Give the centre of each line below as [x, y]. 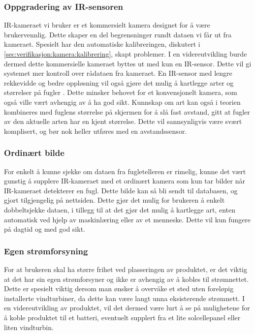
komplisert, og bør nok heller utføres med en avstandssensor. [96, 131]
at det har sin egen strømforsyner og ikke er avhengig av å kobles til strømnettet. [127, 279]
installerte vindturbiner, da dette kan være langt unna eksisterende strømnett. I [125, 298]
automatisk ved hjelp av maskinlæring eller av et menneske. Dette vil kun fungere [127, 219]
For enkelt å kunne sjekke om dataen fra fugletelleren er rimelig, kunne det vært [125, 171]
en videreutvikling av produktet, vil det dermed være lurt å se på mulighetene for [127, 308]
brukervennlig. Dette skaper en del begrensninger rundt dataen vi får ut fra [118, 34]
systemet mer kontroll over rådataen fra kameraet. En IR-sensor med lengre [118, 73]
